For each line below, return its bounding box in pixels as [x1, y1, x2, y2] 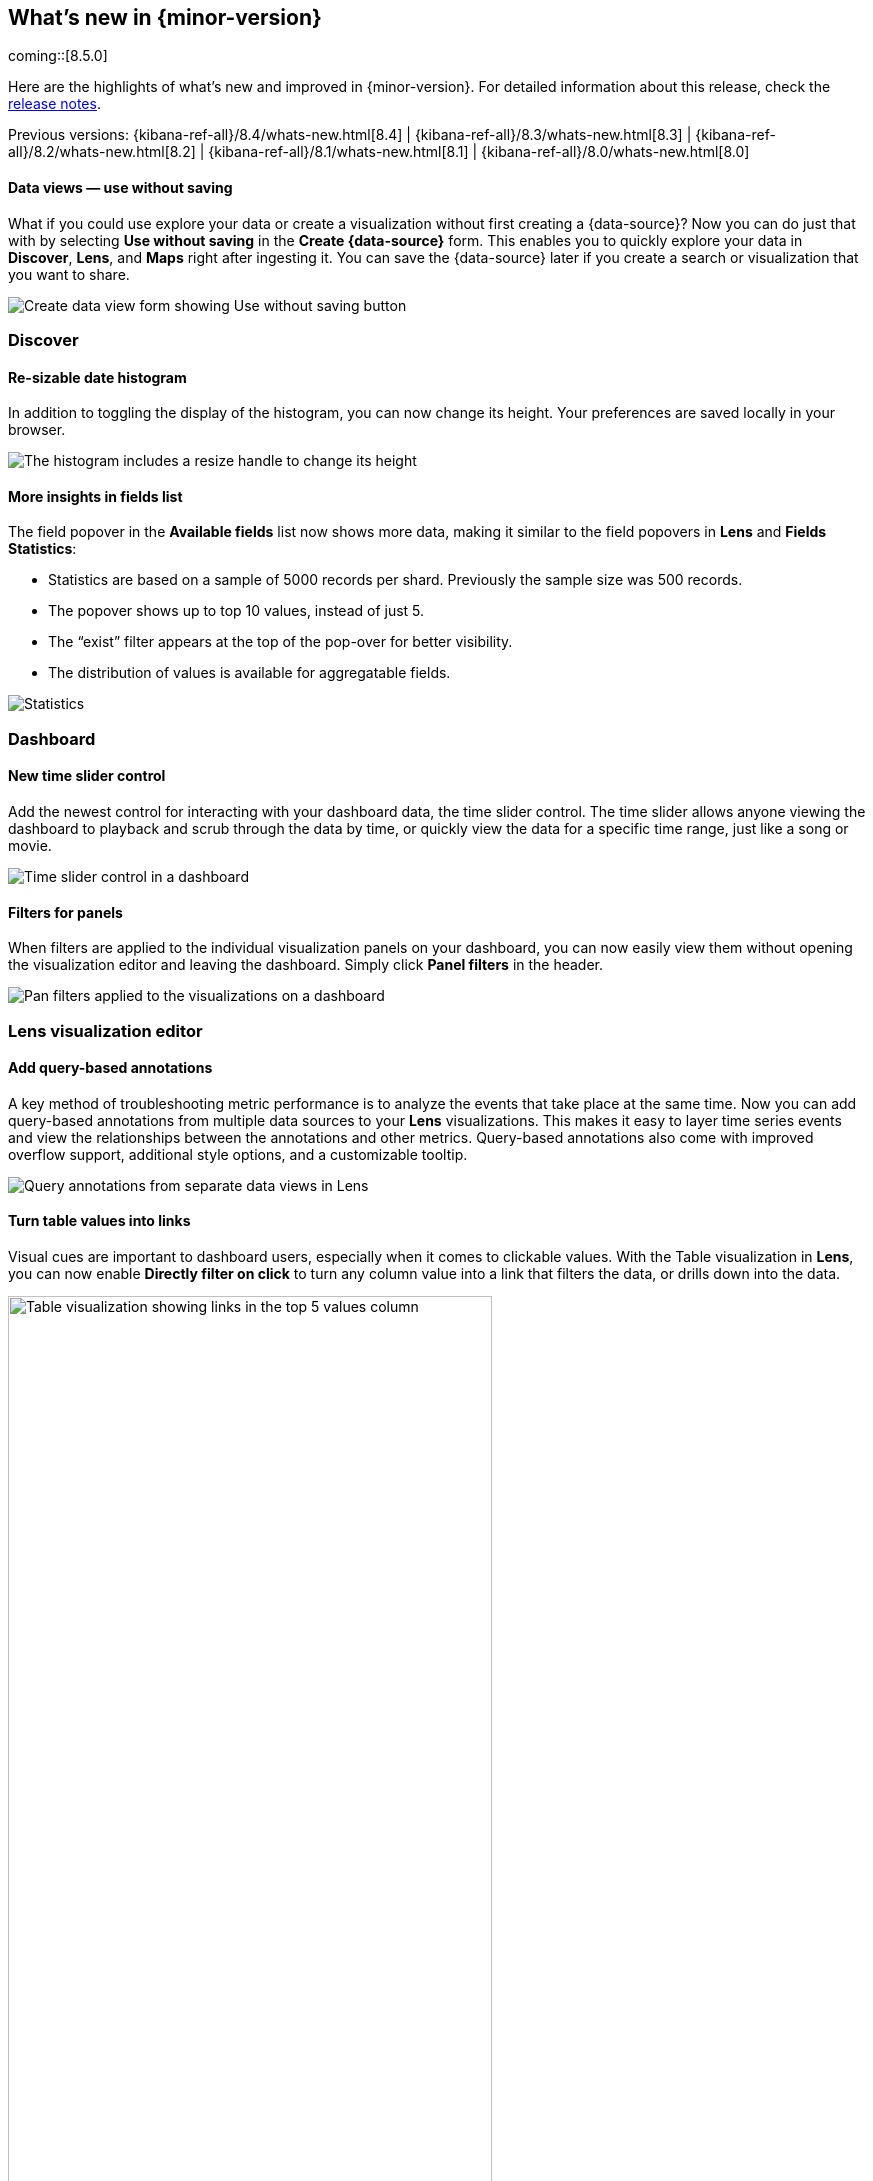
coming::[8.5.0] [8, 47, 108, 65]
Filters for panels [8, 903, 123, 921]
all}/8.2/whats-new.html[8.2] [8, 143, 196, 161]
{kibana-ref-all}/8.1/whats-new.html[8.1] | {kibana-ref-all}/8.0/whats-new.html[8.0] [208, 143, 750, 161]
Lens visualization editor [8, 1020, 203, 1041]
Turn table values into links [8, 1212, 191, 1230]
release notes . [8, 95, 101, 113]
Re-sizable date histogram [8, 368, 187, 386]
